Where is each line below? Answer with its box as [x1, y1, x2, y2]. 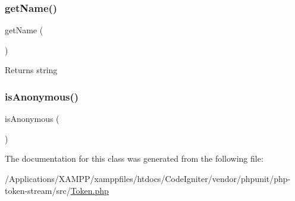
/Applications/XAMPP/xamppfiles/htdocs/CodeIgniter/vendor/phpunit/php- [5, 172, 291, 184]
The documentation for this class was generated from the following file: [5, 152, 263, 165]
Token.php [70, 184, 109, 196]
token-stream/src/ [5, 184, 71, 196]
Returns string [5, 64, 58, 76]
